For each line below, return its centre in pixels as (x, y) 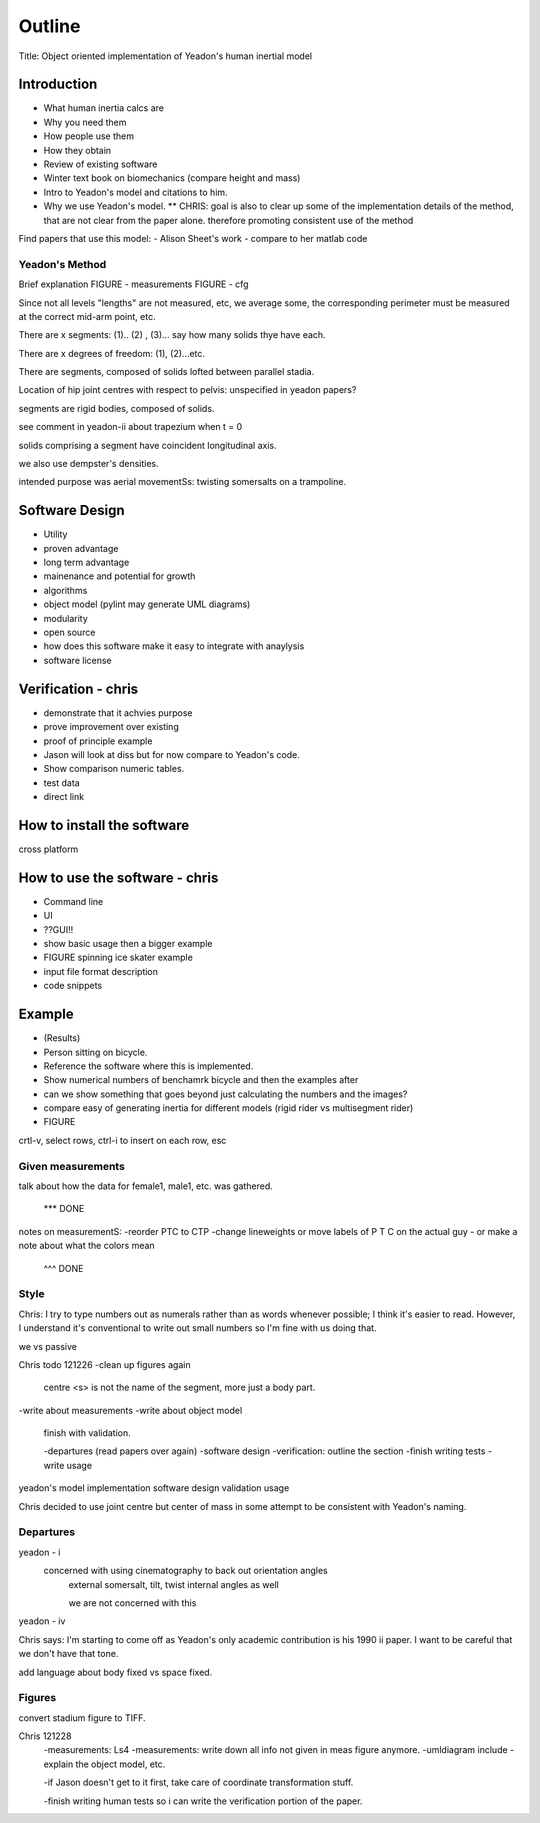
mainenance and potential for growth (119, 576)
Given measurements (71, 1166)
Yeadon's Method (62, 264)
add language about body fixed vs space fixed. (115, 1672)
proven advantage (81, 548)
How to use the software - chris (118, 877)
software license (77, 660)
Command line (73, 901)
